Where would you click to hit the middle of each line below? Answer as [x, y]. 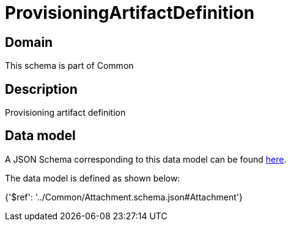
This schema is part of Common [69, 66]
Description [41, 89]
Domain [29, 42]
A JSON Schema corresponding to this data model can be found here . [146, 159]
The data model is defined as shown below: [93, 178]
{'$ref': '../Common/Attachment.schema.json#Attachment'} [124, 197]
